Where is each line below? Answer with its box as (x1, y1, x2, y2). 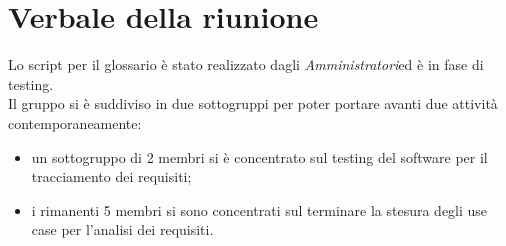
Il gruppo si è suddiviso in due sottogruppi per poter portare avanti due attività (8, 93, 498, 114)
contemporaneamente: (8, 112, 142, 133)
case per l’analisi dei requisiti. (31, 219, 214, 240)
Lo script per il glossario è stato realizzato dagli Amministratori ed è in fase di (8, 54, 484, 75)
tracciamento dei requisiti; (31, 166, 192, 187)
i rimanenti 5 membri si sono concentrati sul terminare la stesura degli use (31, 199, 488, 220)
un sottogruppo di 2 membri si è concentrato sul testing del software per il (31, 146, 488, 167)
